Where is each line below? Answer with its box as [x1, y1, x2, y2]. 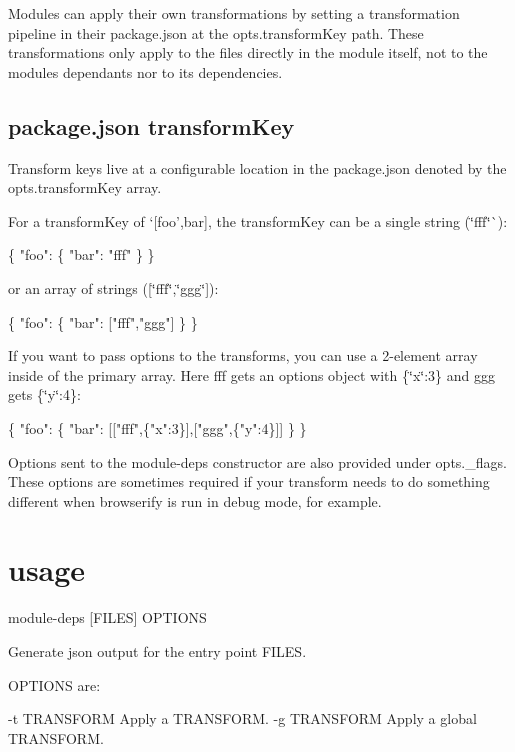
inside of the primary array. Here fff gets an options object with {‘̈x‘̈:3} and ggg [8, 364, 495, 385]
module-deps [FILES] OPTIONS [8, 607, 207, 628]
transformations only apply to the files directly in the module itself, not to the [8, 42, 488, 63]
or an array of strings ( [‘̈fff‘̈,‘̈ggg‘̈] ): [8, 277, 219, 298]
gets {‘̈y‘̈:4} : [8, 384, 81, 405]
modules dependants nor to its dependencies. [8, 61, 283, 82]
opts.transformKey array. [8, 177, 162, 198]
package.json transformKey [8, 110, 295, 141]
